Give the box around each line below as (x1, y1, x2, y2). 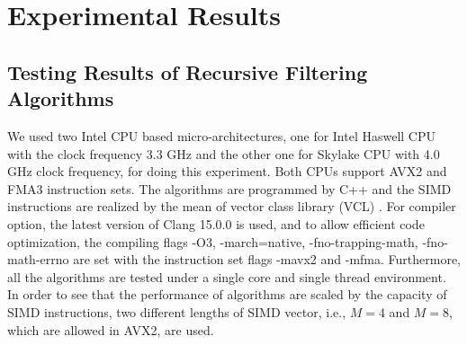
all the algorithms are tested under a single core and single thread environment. (7, 267, 446, 286)
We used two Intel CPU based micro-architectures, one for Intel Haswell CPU (7, 126, 436, 145)
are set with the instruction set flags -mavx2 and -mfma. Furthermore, (73, 250, 461, 269)
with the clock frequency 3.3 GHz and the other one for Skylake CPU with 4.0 (7, 144, 440, 163)
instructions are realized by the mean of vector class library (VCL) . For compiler (7, 197, 456, 216)
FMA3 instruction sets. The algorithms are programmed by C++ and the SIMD (7, 179, 452, 198)
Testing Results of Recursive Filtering (7, 57, 368, 85)
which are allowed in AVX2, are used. (7, 320, 214, 339)
